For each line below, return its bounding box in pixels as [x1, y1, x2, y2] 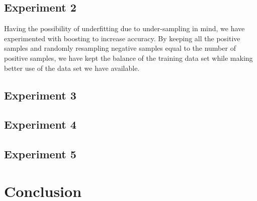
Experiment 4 [4, 117, 76, 132]
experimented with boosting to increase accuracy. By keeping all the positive [4, 33, 240, 43]
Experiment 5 [4, 146, 76, 162]
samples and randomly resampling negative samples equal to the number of [4, 43, 236, 53]
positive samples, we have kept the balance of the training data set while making [4, 52, 253, 63]
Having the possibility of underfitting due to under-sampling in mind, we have [4, 23, 245, 34]
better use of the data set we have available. [4, 62, 140, 73]
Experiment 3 [4, 87, 76, 103]
